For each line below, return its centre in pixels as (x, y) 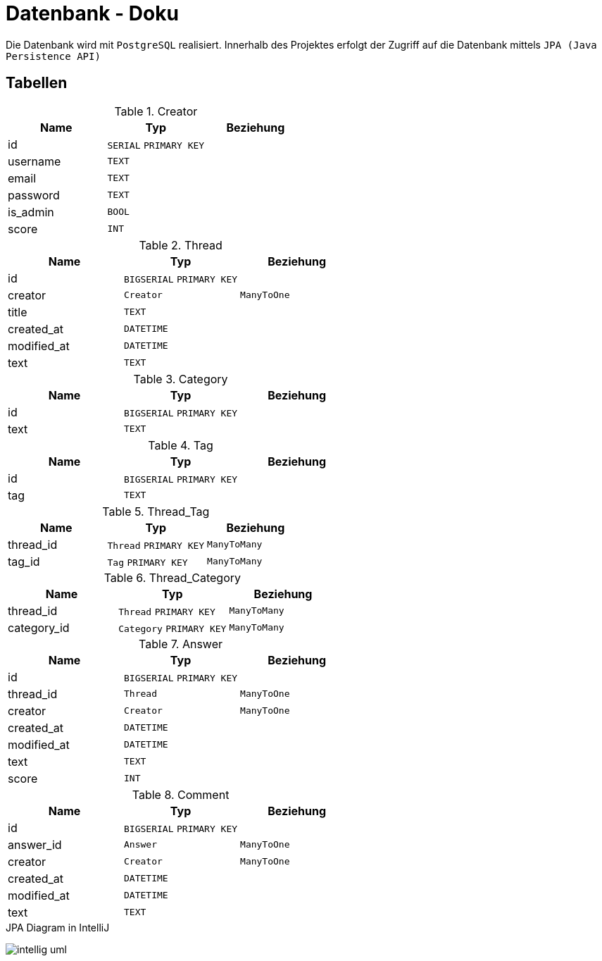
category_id (39, 627)
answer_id (35, 844)
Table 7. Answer (181, 644)
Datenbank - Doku (92, 13)
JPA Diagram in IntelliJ (58, 927)
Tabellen (37, 83)
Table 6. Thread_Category (172, 577)
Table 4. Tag (181, 445)
